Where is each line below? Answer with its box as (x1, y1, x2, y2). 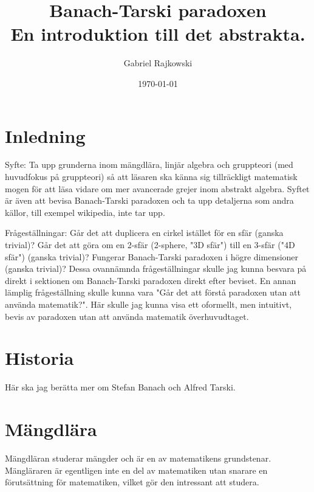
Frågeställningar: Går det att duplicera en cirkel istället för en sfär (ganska (5, 226, 284, 239)
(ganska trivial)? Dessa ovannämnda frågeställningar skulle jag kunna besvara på (5, 262, 307, 275)
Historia (5, 345, 74, 370)
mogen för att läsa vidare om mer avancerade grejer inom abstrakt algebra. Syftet (5, 182, 310, 195)
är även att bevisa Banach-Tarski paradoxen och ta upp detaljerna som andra (5, 194, 294, 207)
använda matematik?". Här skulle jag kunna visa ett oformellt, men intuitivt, (5, 297, 292, 310)
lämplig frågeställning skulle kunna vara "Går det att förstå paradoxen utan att (5, 286, 301, 299)
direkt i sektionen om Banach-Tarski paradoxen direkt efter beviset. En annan (5, 274, 296, 286)
